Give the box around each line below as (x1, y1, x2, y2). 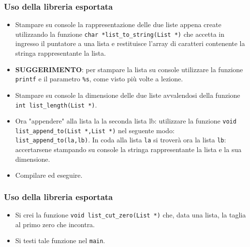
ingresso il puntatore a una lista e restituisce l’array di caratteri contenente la (15, 38, 245, 48)
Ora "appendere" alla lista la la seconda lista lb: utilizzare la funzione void (15, 116, 236, 126)
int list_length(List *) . (15, 99, 97, 109)
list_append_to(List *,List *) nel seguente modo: (15, 125, 175, 135)
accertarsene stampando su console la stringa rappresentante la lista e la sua (15, 144, 242, 154)
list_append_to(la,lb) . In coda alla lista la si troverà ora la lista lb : (15, 135, 226, 145)
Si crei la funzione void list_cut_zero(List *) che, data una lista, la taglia (15, 210, 246, 220)
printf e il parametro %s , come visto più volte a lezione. (15, 74, 183, 84)
